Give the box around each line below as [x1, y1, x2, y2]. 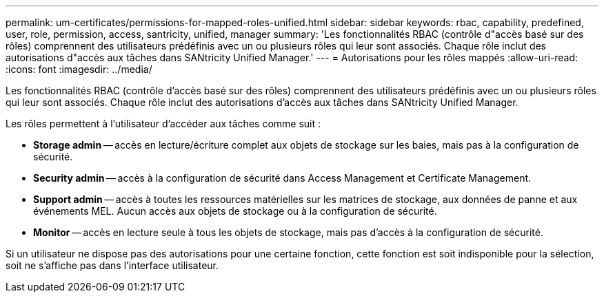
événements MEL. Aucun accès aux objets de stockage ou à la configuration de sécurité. [33, 205, 437, 217]
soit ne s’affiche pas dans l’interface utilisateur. [6, 259, 219, 271]
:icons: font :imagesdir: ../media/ [6, 63, 152, 75]
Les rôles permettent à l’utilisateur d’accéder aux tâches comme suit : [6, 118, 321, 129]
